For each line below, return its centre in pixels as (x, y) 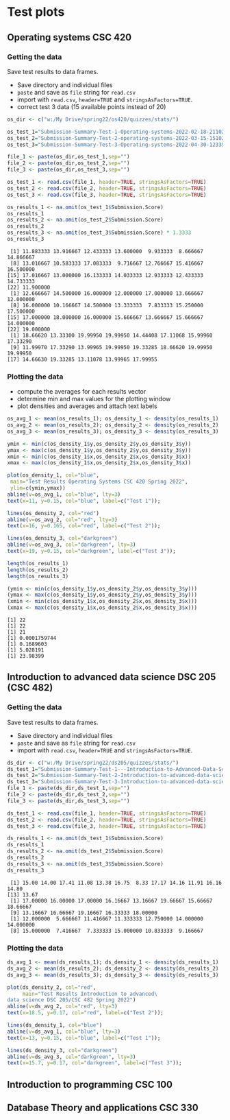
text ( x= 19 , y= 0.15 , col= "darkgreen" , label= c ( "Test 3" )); (91, 551)
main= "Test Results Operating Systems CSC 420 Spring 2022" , (99, 482)
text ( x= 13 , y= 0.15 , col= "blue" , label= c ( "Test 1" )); (84, 1038)
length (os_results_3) (38, 576)
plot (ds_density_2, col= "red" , (52, 987)
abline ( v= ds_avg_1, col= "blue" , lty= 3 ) (64, 1032)
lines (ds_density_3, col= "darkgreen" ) (62, 1050)
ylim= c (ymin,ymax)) (38, 488)
